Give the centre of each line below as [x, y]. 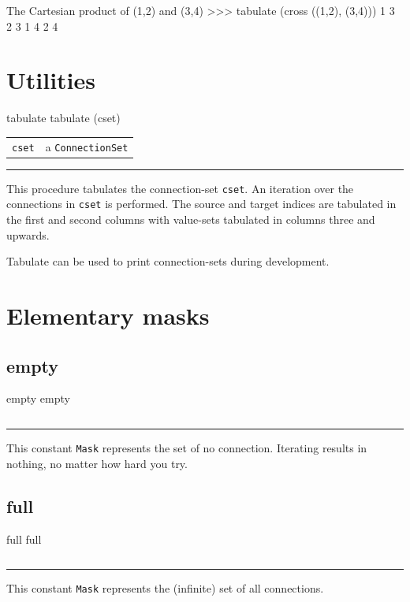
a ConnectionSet [87, 146]
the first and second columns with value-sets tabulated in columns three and [191, 219]
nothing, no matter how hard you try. [97, 463]
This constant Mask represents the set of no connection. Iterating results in [187, 448]
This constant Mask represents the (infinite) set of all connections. [165, 588]
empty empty [38, 398]
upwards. [28, 234]
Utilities [51, 80]
